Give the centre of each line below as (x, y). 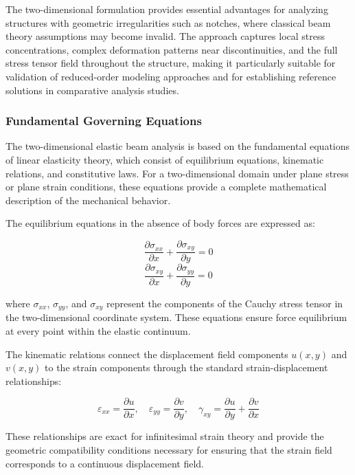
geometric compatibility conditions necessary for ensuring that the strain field (169, 449)
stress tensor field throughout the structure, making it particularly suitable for (171, 63)
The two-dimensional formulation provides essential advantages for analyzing (167, 9)
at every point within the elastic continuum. (98, 330)
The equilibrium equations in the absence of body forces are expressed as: (160, 223)
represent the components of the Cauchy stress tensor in (225, 303)
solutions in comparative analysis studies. (92, 90)
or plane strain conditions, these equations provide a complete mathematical (166, 187)
